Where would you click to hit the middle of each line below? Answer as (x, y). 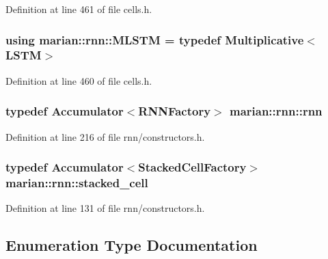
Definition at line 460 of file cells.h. (79, 80)
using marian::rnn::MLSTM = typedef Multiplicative (155, 39)
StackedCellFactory (192, 167)
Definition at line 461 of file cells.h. (79, 9)
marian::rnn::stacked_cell (77, 182)
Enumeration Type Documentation (132, 245)
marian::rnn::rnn (276, 111)
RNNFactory (175, 111)
